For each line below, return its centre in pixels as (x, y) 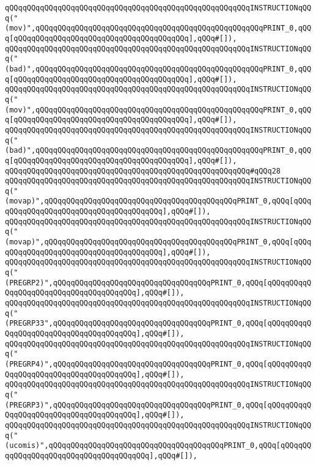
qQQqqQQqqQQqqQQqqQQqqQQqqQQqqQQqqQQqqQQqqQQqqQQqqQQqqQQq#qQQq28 (143, 171)
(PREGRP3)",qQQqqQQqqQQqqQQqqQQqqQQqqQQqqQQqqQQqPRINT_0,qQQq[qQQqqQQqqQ (158, 405)
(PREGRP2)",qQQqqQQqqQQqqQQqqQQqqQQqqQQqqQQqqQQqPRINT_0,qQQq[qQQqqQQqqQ (158, 283)
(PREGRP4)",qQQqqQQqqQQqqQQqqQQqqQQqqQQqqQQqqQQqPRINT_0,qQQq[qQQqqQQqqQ (158, 364)
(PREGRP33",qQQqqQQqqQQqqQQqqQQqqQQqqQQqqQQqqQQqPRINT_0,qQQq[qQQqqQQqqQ (158, 324)
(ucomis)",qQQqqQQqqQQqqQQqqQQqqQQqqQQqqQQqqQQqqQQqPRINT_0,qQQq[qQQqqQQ (158, 446)
